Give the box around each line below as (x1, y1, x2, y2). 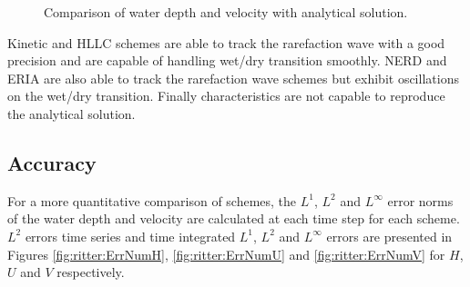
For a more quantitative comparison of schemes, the (7, 191, 297, 210)
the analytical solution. (7, 104, 136, 123)
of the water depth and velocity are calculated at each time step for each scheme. (7, 209, 460, 228)
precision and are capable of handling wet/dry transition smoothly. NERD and (7, 51, 447, 70)
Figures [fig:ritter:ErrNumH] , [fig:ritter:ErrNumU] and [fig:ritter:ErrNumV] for (7, 244, 445, 263)
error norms (387, 191, 454, 210)
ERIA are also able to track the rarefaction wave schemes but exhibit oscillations (7, 68, 459, 87)
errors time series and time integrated (25, 226, 236, 245)
